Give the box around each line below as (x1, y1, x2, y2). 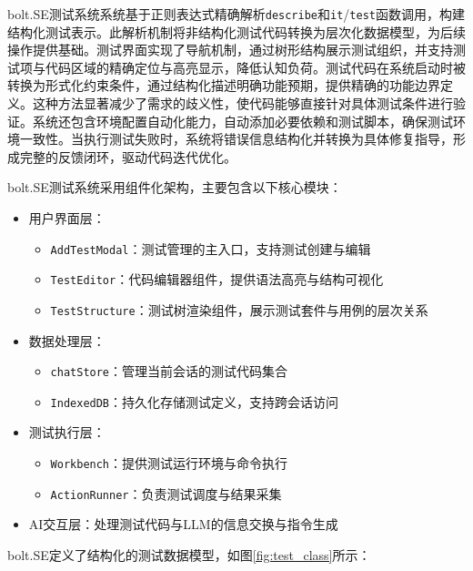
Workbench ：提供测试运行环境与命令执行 (50, 454, 288, 473)
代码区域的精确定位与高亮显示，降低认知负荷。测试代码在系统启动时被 (45, 57, 466, 76)
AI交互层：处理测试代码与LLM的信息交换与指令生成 (28, 515, 338, 534)
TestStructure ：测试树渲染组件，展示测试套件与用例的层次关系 (50, 300, 428, 319)
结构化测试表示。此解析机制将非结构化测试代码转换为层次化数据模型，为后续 (7, 22, 466, 41)
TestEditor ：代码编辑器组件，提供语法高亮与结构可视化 (50, 270, 384, 289)
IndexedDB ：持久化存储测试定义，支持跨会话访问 (50, 392, 339, 411)
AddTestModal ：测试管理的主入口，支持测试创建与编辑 (50, 239, 371, 258)
